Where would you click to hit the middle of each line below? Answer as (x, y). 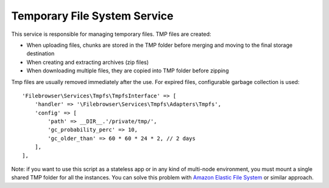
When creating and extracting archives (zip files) (88, 62)
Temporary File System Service (92, 16)
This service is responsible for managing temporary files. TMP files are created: (111, 34)
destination (41, 54)
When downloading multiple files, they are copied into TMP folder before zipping (128, 71)
